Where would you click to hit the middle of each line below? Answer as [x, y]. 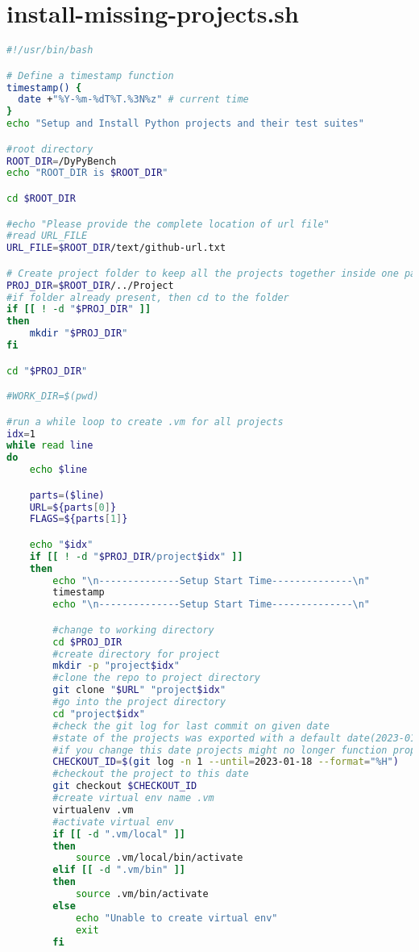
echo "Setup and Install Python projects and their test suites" [185, 124]
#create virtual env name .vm [133, 798]
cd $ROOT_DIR [41, 198]
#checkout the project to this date [151, 774]
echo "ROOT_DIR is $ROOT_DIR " [87, 173]
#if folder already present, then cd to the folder [148, 297]
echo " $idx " [61, 544]
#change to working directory [133, 630]
